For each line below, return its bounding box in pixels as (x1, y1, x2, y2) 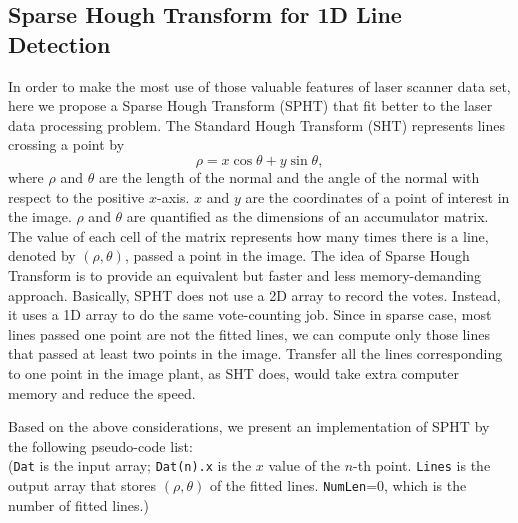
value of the (268, 455, 341, 476)
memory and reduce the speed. (8, 382, 196, 403)
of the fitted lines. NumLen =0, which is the (209, 474, 467, 495)
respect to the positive (8, 186, 145, 207)
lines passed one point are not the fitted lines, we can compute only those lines (8, 323, 490, 344)
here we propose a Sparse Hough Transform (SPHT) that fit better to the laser (8, 95, 493, 116)
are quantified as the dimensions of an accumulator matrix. (126, 206, 489, 227)
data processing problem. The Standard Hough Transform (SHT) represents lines (8, 114, 505, 135)
